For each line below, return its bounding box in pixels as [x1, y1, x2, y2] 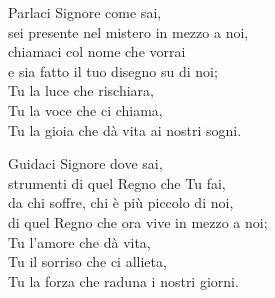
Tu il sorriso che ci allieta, [8, 251, 167, 272]
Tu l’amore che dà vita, [8, 231, 151, 252]
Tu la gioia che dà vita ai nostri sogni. [8, 119, 242, 140]
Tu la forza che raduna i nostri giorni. [8, 270, 239, 291]
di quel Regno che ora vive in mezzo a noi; [8, 211, 268, 232]
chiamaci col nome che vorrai [8, 41, 186, 62]
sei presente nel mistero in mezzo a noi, [8, 21, 249, 42]
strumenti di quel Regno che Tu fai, [8, 172, 226, 193]
